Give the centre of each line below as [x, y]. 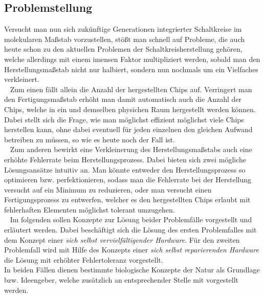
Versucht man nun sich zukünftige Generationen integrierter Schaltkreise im [123, 29]
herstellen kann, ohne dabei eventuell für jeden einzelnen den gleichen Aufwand [128, 129]
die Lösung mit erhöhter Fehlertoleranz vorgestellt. [84, 259]
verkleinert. [22, 79]
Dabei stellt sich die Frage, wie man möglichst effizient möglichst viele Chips [124, 119]
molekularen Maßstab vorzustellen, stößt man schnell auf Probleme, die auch [125, 39]
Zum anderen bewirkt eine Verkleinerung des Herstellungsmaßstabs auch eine [131, 149]
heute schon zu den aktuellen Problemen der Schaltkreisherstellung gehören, [123, 49]
